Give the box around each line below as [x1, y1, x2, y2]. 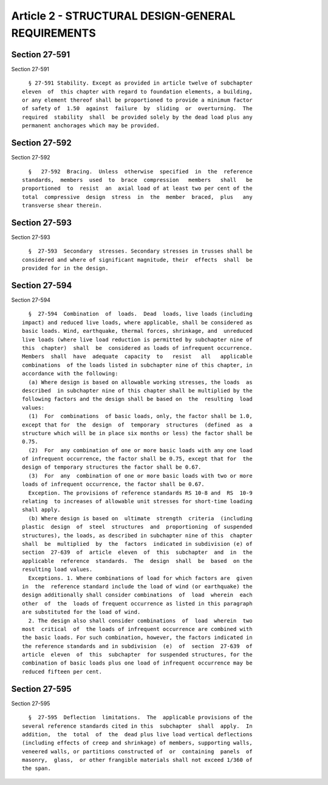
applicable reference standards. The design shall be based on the [22, 557, 253, 564]
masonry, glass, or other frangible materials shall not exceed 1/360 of [22, 756, 253, 764]
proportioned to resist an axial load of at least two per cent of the [22, 185, 253, 192]
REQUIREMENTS [11, 26, 97, 40]
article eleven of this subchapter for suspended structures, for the [22, 651, 253, 658]
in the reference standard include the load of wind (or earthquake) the [22, 583, 253, 590]
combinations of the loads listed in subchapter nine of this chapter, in [22, 361, 253, 368]
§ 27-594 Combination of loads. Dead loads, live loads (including [28, 310, 253, 318]
